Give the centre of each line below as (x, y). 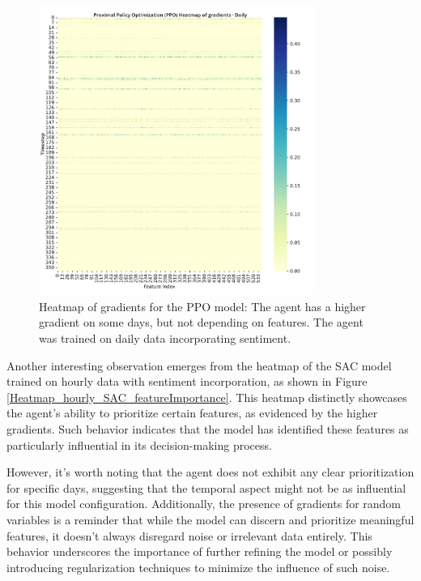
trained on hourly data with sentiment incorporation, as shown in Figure (187, 381)
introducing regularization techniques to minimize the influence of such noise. (198, 567)
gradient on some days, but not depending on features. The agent (201, 322)
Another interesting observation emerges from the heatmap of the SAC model (199, 365)
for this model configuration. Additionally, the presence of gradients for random (204, 504)
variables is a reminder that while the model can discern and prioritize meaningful (210, 519)
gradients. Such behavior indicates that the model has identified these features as (208, 428)
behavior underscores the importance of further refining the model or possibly (200, 551)
